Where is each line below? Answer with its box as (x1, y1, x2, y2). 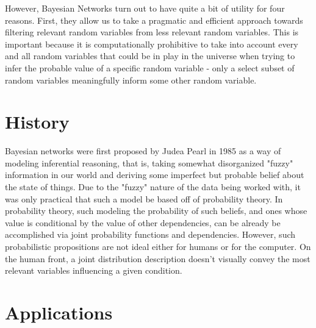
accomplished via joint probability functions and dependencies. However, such (5, 228, 296, 241)
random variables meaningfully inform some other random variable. (5, 73, 257, 86)
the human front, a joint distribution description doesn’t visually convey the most (5, 252, 311, 265)
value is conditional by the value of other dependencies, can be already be (5, 216, 281, 229)
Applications (5, 300, 113, 324)
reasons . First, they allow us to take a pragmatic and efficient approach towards (5, 13, 303, 26)
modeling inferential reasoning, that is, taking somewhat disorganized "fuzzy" (5, 156, 293, 169)
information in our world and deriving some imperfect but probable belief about (5, 168, 304, 181)
